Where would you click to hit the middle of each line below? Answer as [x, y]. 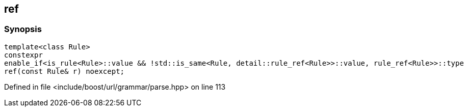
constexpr [23, 55]
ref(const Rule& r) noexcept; [64, 71]
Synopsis [23, 29]
